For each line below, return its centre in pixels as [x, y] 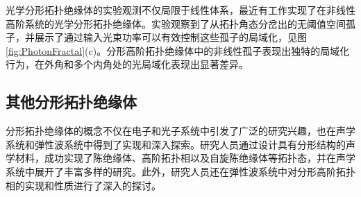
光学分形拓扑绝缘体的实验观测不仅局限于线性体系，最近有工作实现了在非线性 [180, 10]
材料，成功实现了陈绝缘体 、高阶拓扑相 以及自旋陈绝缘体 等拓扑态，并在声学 [185, 158]
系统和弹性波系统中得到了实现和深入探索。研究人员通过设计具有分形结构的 [176, 144]
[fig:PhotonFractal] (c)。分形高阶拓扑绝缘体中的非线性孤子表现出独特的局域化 [178, 50]
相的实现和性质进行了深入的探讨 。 [83, 185]
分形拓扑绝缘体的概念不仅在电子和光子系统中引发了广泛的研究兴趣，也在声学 [180, 131]
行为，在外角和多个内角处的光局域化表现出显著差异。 [127, 64]
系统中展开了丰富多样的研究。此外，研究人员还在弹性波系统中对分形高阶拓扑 [180, 171]
